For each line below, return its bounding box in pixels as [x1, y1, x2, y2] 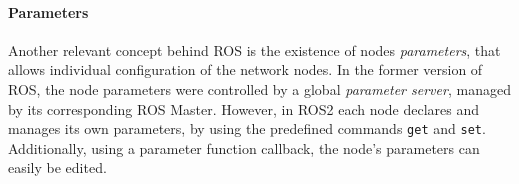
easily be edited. [8, 157, 107, 178]
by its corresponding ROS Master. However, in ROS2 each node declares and [8, 98, 480, 119]
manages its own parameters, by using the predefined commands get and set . [8, 118, 486, 139]
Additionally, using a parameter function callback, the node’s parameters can [8, 137, 480, 158]
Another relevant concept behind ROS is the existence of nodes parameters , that [8, 39, 501, 60]
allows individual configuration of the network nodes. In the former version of [8, 59, 483, 80]
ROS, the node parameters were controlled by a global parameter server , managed [8, 78, 511, 99]
